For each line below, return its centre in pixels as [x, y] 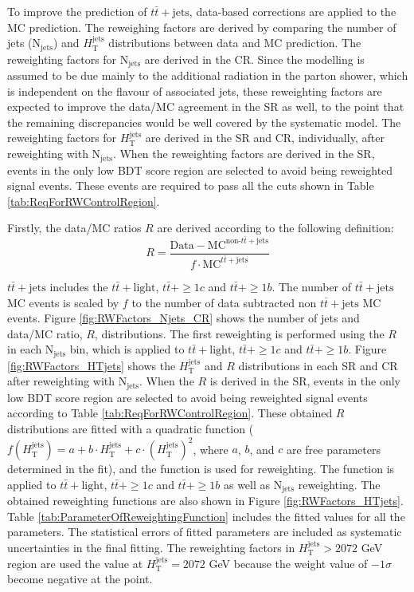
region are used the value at [75, 563]
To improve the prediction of [77, 11]
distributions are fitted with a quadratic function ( [131, 428]
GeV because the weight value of [288, 563]
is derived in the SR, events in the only [305, 381]
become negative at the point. [80, 579]
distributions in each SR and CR [318, 365]
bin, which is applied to [127, 349]
